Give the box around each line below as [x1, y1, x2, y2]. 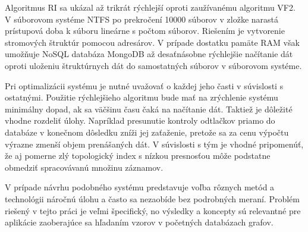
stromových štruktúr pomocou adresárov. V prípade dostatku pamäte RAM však [5, 36, 300, 48]
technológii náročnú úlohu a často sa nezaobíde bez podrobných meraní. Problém [5, 192, 300, 205]
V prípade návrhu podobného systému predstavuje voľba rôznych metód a [5, 181, 275, 193]
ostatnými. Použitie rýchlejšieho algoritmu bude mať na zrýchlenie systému [5, 91, 278, 104]
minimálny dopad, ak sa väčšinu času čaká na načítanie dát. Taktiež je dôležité [5, 102, 293, 115]
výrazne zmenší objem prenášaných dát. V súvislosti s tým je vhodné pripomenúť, [5, 137, 304, 150]
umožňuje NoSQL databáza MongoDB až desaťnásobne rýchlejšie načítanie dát [5, 48, 293, 60]
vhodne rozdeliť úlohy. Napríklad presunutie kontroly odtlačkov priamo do [5, 114, 275, 127]
